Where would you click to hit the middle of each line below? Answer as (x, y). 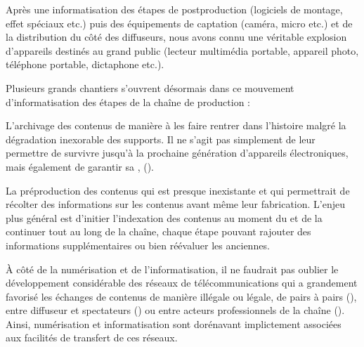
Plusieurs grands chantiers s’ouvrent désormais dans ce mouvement (150, 87)
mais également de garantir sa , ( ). (80, 166)
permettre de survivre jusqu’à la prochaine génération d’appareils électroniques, (177, 153)
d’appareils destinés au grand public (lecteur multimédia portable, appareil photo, (182, 50)
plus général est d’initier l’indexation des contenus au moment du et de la (164, 217)
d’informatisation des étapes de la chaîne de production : (128, 102)
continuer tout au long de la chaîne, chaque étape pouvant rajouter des (158, 231)
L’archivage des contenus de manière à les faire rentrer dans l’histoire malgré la (176, 125)
